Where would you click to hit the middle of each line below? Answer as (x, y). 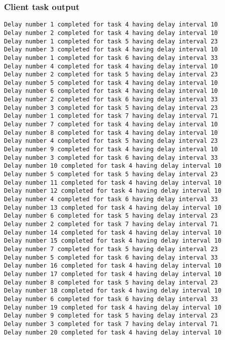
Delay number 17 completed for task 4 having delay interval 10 (113, 274)
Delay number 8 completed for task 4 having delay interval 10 (111, 133)
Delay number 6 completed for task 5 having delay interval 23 (111, 216)
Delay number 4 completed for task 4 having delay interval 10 (111, 66)
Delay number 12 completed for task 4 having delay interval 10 (113, 191)
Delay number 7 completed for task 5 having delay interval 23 (111, 249)
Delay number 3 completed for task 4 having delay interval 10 (111, 50)
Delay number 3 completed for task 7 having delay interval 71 (111, 324)
